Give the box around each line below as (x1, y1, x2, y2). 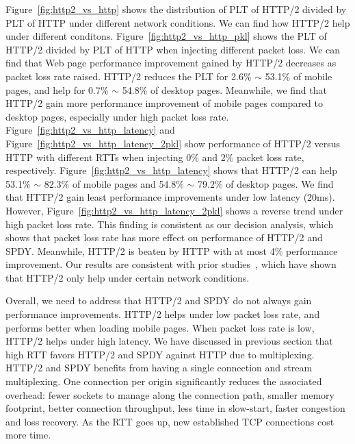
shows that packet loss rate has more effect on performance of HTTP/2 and (5, 230, 323, 245)
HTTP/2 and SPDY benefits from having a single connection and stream (5, 360, 313, 375)
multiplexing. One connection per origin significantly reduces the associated (5, 374, 322, 388)
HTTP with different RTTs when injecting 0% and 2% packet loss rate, (5, 149, 304, 164)
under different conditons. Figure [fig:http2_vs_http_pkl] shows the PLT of (5, 29, 327, 43)
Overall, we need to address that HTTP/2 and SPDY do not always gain (5, 293, 312, 308)
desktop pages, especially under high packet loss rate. (5, 109, 229, 123)
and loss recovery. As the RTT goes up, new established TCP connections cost (5, 414, 334, 428)
